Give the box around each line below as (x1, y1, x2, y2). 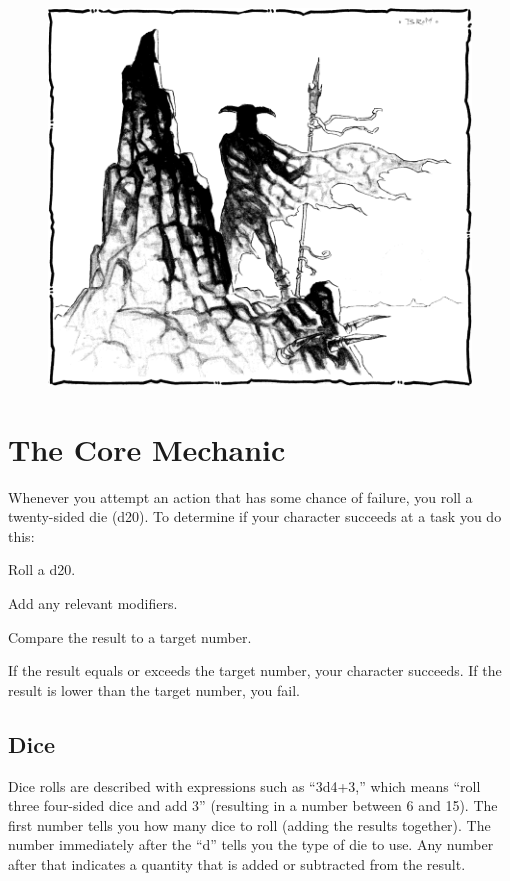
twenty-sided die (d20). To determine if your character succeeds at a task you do (8, 506, 502, 527)
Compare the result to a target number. (8, 626, 252, 647)
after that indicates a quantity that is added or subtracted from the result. (8, 853, 466, 874)
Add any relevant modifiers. (8, 592, 178, 613)
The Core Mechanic (8, 428, 286, 469)
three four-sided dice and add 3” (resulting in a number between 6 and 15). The (8, 795, 498, 816)
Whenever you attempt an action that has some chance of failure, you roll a (8, 486, 473, 507)
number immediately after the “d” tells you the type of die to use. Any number (8, 834, 494, 855)
